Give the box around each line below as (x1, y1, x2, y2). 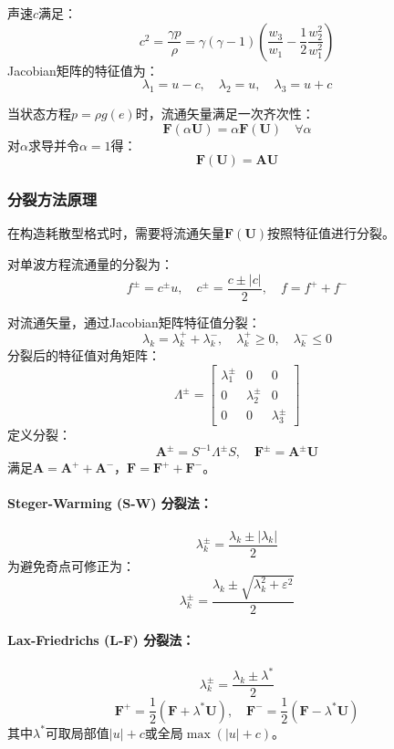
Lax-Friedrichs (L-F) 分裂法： (7, 630, 195, 650)
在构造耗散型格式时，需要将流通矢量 (7, 224, 224, 243)
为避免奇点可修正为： (7, 556, 135, 575)
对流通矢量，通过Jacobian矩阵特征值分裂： (7, 312, 261, 331)
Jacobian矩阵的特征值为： (7, 60, 159, 79)
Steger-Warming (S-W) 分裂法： (7, 494, 213, 513)
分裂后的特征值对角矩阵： (7, 346, 161, 365)
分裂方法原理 (7, 188, 98, 211)
